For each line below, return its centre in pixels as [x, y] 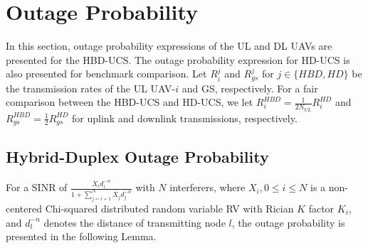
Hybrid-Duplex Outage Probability [137, 157]
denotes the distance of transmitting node [135, 222]
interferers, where [207, 187]
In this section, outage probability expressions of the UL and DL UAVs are [169, 46]
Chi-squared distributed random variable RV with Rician [169, 208]
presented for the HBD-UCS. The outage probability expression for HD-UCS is [178, 59]
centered [24, 208]
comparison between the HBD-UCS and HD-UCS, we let [130, 102]
